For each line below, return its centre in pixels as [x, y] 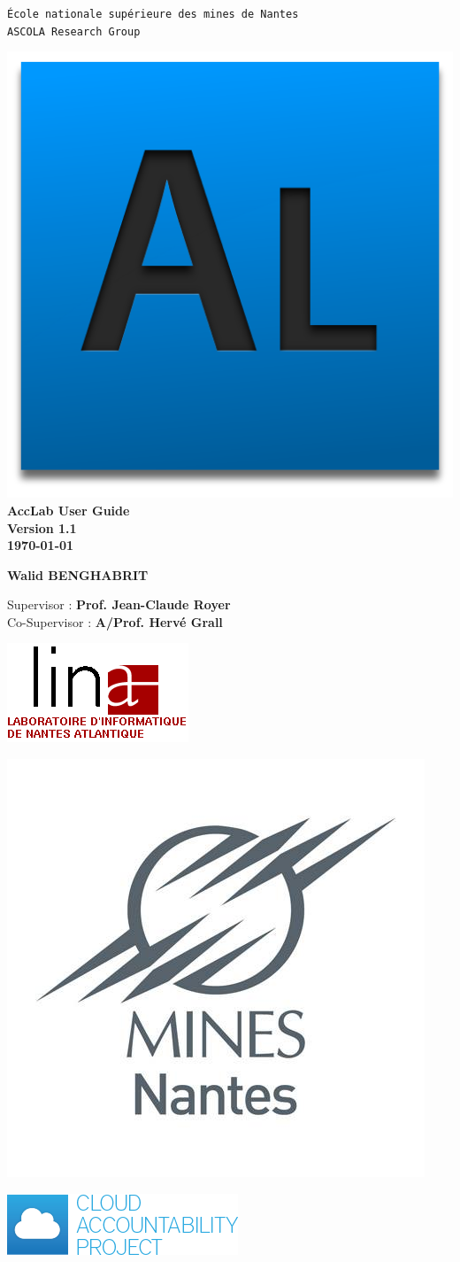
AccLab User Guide [69, 510]
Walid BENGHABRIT [78, 574]
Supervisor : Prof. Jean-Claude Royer [119, 604]
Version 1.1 [42, 527]
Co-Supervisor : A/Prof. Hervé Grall [115, 621]
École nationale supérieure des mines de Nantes [153, 14]
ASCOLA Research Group [74, 31]
